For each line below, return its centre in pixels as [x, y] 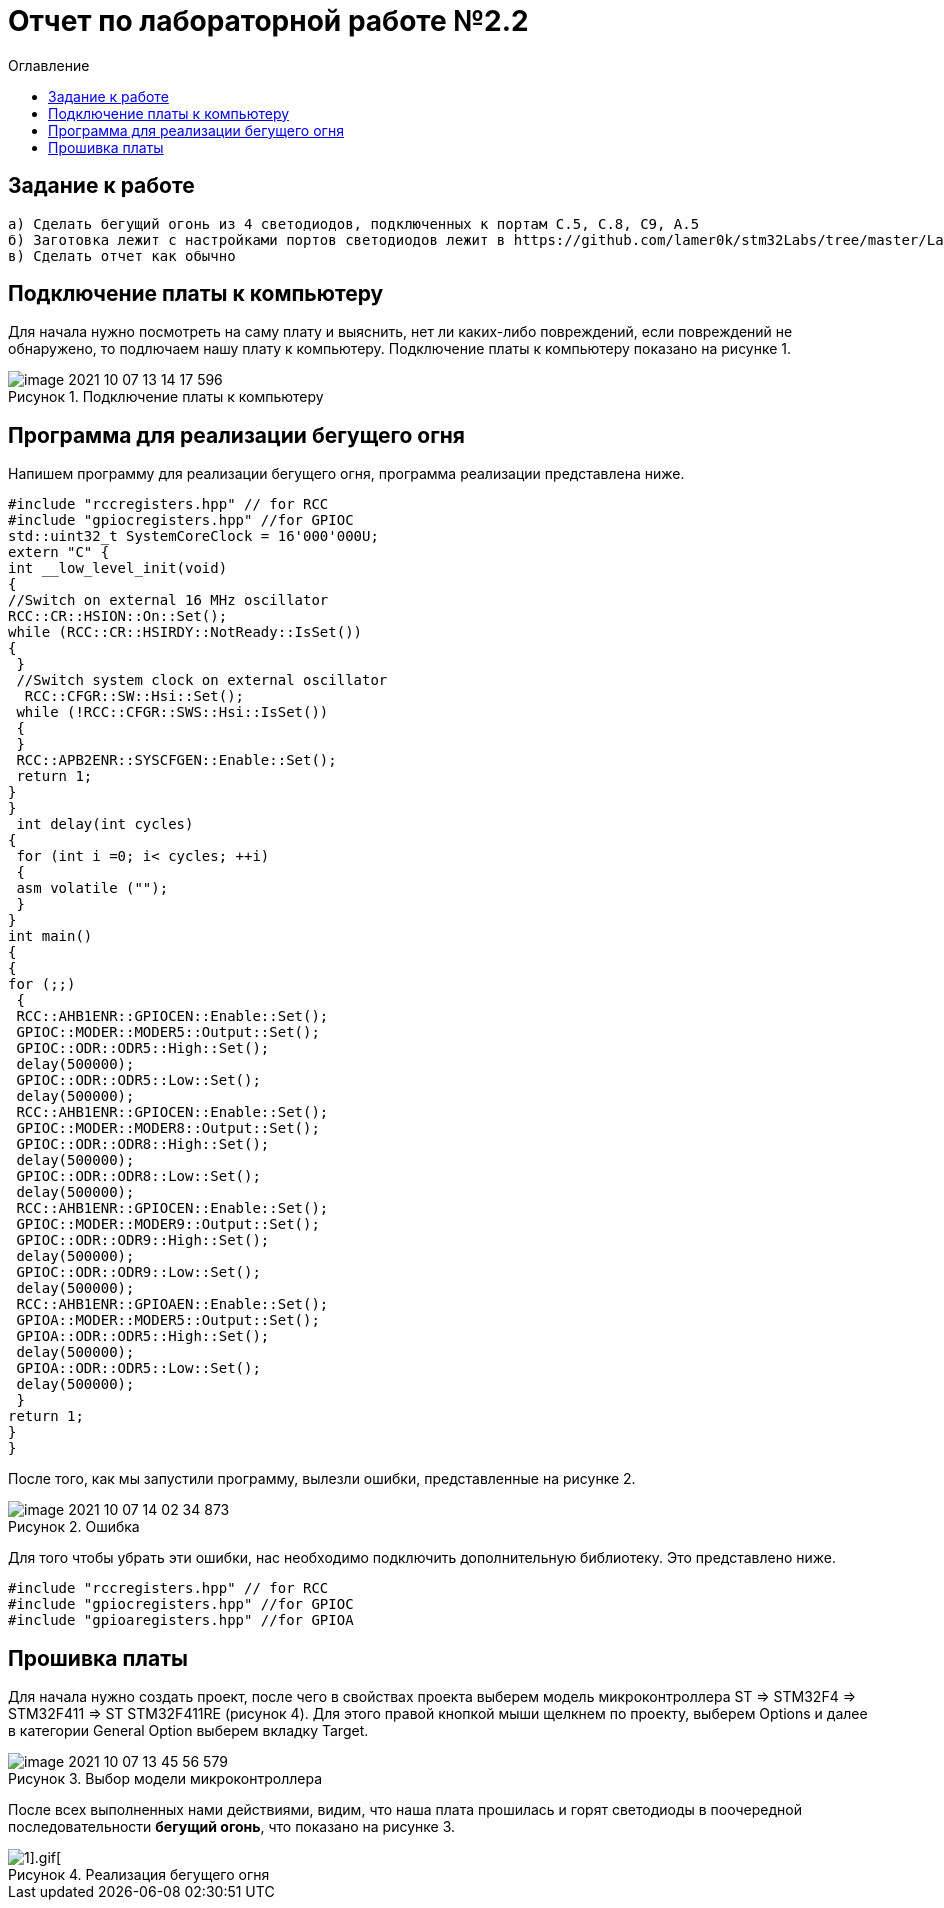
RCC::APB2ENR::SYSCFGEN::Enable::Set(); [176, 760]
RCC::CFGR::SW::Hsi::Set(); [134, 696]
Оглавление [49, 65]
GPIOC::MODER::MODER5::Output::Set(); [168, 1032]
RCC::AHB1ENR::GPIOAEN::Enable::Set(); [172, 1304]
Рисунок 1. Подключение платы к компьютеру [166, 397]
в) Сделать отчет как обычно [122, 255]
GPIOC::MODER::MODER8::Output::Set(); [168, 1128]
